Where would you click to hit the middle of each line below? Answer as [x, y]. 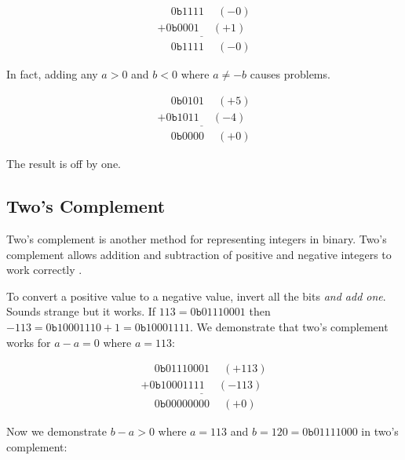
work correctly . [44, 270]
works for [29, 342]
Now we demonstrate [57, 431]
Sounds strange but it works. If [81, 311]
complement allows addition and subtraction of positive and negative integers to [199, 254]
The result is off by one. [64, 164]
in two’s [380, 431]
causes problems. [290, 74]
